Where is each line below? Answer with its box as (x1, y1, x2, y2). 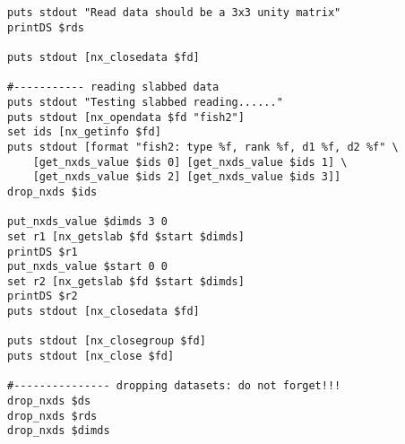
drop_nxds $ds (7, 395, 91, 408)
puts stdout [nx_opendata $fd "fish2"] (7, 110, 245, 124)
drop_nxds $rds (7, 409, 98, 422)
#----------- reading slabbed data (7, 81, 220, 94)
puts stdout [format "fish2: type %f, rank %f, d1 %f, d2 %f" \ (7, 140, 399, 153)
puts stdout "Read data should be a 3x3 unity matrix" (7, 6, 341, 19)
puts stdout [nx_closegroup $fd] (7, 335, 206, 348)
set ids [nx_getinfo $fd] (7, 126, 161, 139)
